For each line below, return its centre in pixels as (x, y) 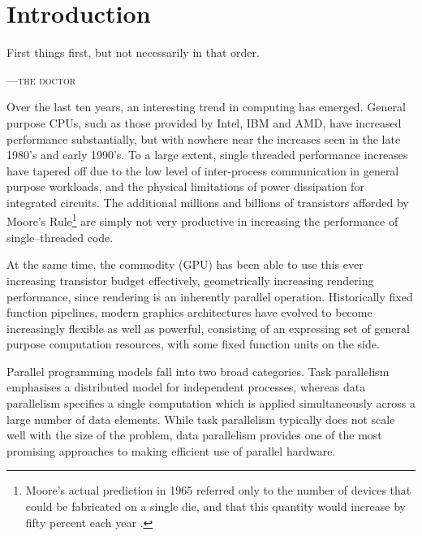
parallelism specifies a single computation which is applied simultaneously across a (211, 403)
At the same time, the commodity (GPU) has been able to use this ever (185, 264)
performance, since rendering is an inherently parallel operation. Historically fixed (210, 296)
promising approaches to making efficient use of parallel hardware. (171, 450)
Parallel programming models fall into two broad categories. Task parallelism (198, 371)
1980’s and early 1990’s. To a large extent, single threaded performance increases (207, 155)
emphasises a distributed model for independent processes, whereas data (186, 387)
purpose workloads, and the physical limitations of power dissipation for (185, 186)
